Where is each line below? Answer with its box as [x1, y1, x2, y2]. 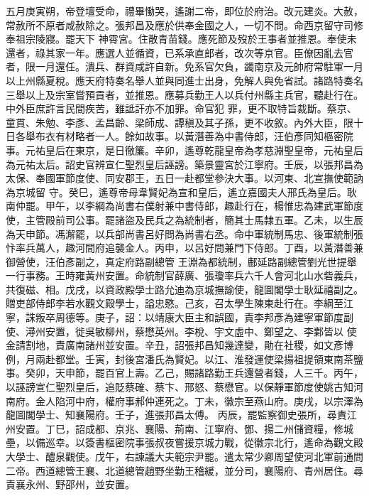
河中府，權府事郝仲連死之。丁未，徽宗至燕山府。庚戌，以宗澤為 [65, 393, 363, 408]
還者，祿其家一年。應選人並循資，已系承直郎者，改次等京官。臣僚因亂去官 [6, 45, 353, 60]
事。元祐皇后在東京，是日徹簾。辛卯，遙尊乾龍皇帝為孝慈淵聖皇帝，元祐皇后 [6, 142, 363, 157]
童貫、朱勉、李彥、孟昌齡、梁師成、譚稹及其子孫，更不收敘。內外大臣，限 [6, 114, 353, 129]
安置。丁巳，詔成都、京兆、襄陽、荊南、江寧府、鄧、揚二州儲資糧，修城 [15, 421, 353, 436]
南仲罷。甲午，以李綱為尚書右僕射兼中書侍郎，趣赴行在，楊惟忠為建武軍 [6, 198, 343, 213]
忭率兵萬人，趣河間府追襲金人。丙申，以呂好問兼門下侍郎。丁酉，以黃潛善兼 [6, 240, 363, 255]
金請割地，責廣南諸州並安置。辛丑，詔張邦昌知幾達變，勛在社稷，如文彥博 [6, 338, 353, 352]
